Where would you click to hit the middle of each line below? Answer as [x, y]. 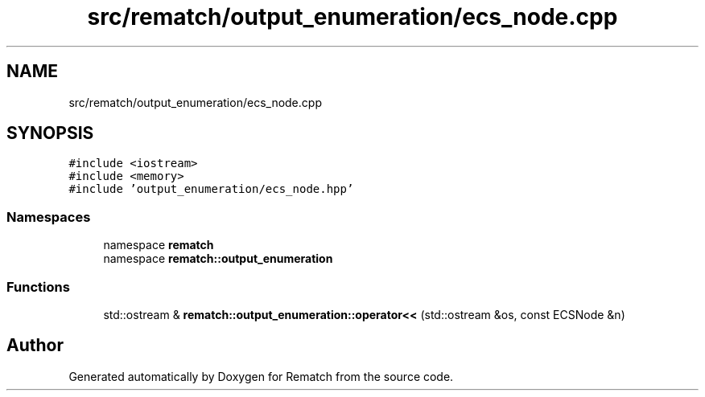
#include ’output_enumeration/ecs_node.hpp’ [211, 189]
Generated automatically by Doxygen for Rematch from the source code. [261, 376]
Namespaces [49, 217]
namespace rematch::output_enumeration [218, 259]
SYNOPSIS [50, 133]
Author [35, 346]
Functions [38, 286]
